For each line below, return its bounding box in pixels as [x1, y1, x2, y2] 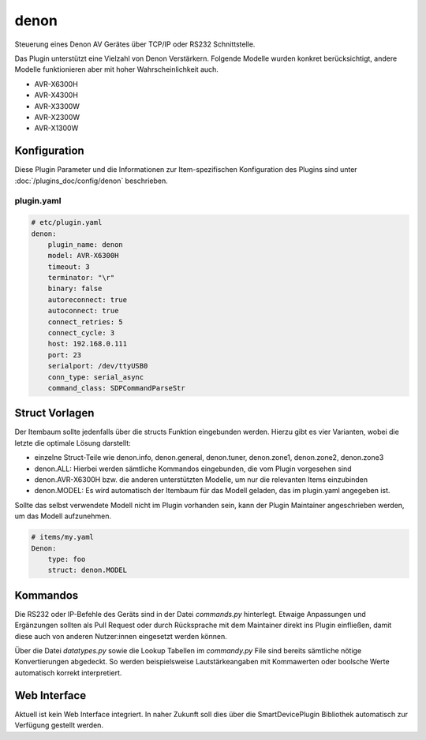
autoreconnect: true [47, 295, 128, 304]
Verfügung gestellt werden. [14, 720, 104, 730]
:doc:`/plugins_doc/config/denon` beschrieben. [14, 176, 169, 185]
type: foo [47, 555, 86, 563]
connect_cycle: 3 [47, 328, 115, 338]
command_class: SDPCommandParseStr [47, 383, 185, 392]
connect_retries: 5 [47, 317, 124, 327]
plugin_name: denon [47, 240, 124, 249]
